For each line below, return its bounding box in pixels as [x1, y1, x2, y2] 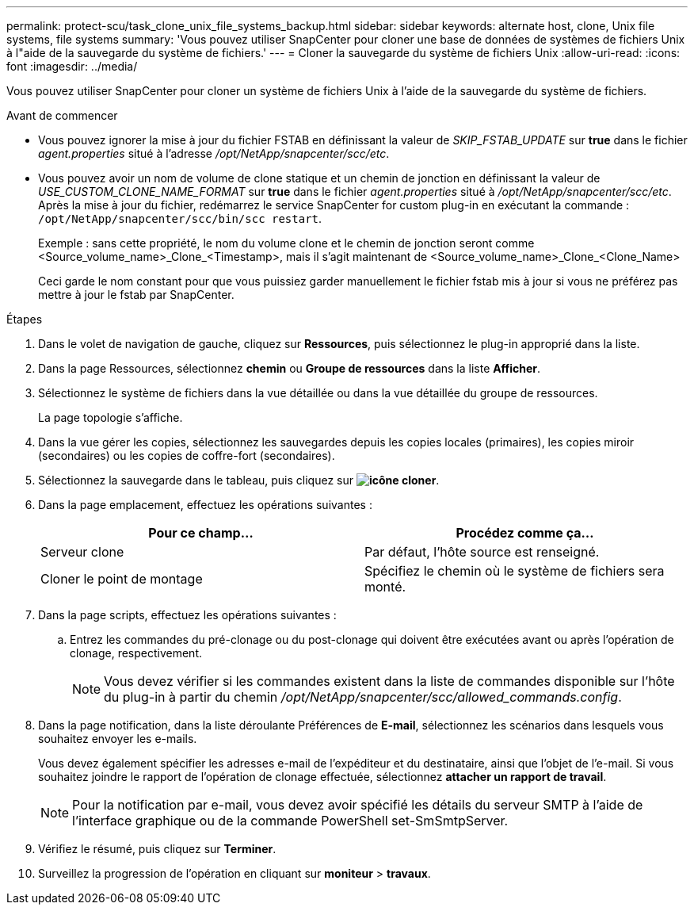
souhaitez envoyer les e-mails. [38, 732, 197, 745]
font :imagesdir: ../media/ [6, 59, 138, 73]
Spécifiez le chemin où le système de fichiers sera [364, 563, 665, 579]
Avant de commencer [6, 109, 118, 122]
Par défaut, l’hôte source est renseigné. [364, 544, 600, 560]
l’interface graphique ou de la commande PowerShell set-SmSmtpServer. [72, 813, 509, 829]
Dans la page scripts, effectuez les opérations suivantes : [38, 608, 337, 622]
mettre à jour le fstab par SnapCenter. [38, 288, 235, 301]
